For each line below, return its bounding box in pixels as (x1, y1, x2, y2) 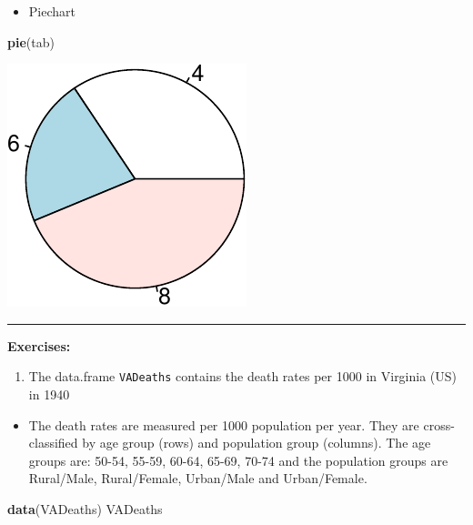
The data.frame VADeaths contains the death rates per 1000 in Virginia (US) (28, 367, 458, 386)
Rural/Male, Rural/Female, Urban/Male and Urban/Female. (28, 469, 367, 488)
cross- (423, 415, 455, 434)
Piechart (28, 2, 75, 20)
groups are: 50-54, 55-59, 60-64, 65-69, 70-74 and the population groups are (28, 450, 448, 469)
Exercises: (7, 336, 71, 355)
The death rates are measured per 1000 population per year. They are (28, 415, 419, 434)
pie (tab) (7, 32, 55, 51)
